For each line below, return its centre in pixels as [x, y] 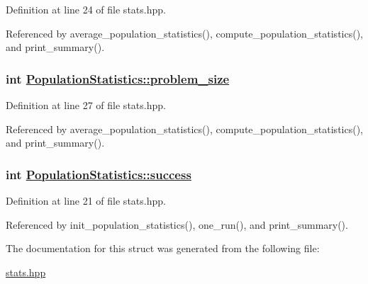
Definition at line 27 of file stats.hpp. [86, 105]
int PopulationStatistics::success [99, 174]
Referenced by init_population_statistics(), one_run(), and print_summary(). [177, 224]
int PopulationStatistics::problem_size [118, 78]
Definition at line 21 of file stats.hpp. [86, 200]
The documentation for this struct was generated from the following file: [163, 248]
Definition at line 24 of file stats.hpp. [86, 9]
